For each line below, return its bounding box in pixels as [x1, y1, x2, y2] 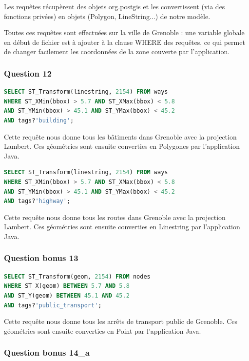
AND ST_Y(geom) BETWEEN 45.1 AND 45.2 [4, 292, 130, 299]
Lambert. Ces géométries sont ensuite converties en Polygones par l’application [4, 141, 240, 151]
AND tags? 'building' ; [4, 117, 74, 124]
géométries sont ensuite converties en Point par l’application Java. [4, 325, 201, 336]
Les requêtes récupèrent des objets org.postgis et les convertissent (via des [4, 1, 225, 11]
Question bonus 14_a [4, 346, 90, 359]
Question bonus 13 [4, 252, 78, 264]
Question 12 [4, 67, 52, 79]
